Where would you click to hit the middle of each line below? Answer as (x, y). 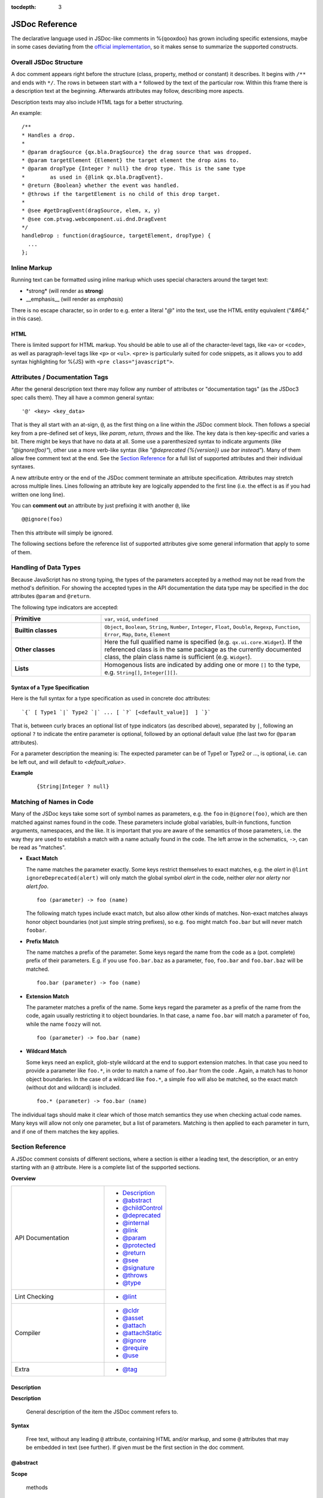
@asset (133, 1318)
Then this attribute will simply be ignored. (62, 533)
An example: (26, 113)
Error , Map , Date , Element (137, 634)
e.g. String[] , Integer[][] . (141, 672)
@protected (139, 1245)
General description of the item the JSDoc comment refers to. (102, 1412)
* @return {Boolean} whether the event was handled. (100, 185)
